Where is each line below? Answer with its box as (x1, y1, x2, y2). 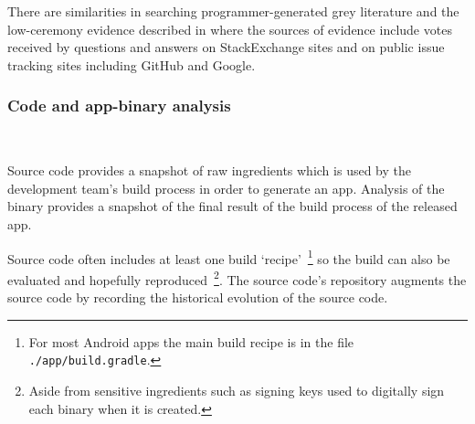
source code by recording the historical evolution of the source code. (7, 288, 388, 307)
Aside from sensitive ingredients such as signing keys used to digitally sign (28, 380, 445, 399)
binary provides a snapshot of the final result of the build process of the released (7, 196, 458, 216)
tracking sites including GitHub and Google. (7, 55, 256, 74)
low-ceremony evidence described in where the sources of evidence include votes (7, 19, 452, 38)
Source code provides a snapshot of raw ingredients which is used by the (7, 161, 411, 180)
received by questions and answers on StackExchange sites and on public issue (7, 37, 445, 57)
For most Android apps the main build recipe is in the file (28, 332, 354, 351)
